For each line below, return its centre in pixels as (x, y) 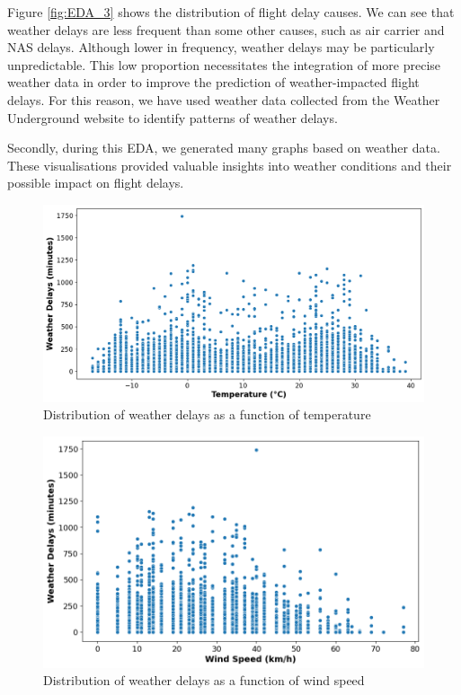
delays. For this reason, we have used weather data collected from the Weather (224, 99)
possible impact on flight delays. (96, 183)
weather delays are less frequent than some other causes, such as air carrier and (226, 29)
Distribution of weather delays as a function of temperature (207, 414)
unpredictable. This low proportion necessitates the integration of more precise (224, 64)
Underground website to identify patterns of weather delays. (173, 117)
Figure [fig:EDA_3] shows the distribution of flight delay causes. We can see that (231, 12)
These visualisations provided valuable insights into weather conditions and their (230, 165)
